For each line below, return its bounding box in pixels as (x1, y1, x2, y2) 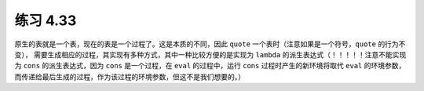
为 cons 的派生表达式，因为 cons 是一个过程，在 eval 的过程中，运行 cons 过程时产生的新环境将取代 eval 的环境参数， (14, 61, 406, 71)
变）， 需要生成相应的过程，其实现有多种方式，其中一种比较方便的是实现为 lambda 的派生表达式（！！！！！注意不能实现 (14, 49, 407, 59)
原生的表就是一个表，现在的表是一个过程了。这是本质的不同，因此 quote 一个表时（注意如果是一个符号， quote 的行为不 (14, 39, 406, 49)
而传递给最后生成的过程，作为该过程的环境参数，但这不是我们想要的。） (14, 71, 245, 82)
